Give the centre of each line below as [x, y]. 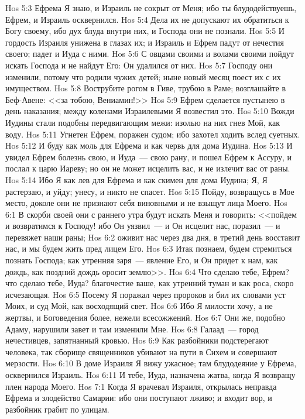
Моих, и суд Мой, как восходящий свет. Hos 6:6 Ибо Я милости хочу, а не [139, 306]
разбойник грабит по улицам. [57, 409]
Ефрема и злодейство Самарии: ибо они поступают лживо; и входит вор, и [139, 398]
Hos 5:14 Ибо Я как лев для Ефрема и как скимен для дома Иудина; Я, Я [136, 179]
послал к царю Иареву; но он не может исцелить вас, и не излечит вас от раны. [148, 168]
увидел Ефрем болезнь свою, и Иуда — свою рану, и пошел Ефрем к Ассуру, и [149, 157]
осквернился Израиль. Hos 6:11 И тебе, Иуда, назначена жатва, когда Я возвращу [150, 375]
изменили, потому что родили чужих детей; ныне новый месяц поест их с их [143, 76]
